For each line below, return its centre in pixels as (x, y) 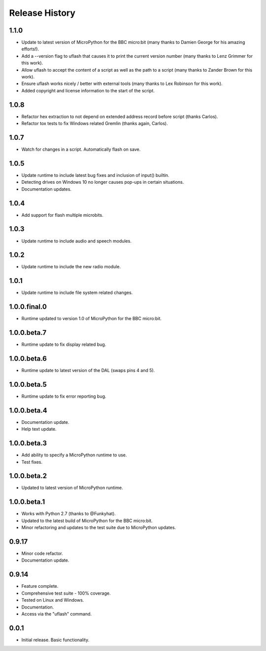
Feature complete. (40, 586)
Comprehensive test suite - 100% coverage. (66, 593)
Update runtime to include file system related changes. (77, 293)
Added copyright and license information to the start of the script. (88, 90)
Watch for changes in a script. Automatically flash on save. (81, 149)
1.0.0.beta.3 (28, 443)
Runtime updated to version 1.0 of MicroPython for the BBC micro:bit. (92, 319)
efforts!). (30, 49)
